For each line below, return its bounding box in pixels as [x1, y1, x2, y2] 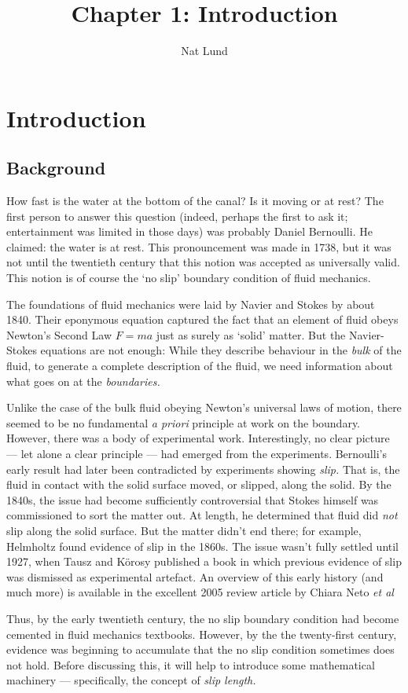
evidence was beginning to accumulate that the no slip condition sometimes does [6, 641, 395, 658]
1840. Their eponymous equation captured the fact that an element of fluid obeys [6, 311, 399, 328]
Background [6, 156, 106, 180]
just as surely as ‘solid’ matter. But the [156, 326, 346, 343]
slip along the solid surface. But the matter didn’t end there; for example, [6, 522, 362, 538]
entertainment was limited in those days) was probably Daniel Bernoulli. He [6, 223, 373, 240]
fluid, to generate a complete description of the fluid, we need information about [6, 357, 393, 374]
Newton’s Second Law [6, 326, 112, 343]
